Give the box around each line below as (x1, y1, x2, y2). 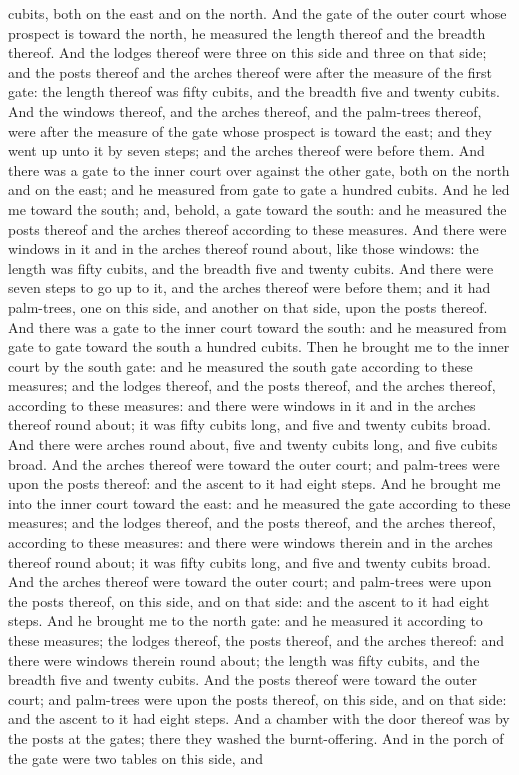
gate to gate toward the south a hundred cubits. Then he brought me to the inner (8, 336, 510, 357)
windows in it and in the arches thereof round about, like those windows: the (8, 238, 479, 259)
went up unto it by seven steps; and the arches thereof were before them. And (8, 140, 485, 161)
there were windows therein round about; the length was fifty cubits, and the (8, 649, 480, 670)
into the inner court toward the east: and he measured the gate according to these (8, 492, 511, 513)
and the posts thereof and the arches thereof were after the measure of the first (8, 61, 493, 82)
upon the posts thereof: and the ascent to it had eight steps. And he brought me (8, 473, 501, 494)
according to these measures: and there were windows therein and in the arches (8, 532, 493, 553)
